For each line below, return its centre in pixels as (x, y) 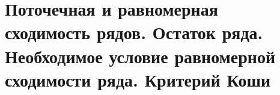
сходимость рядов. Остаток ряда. (134, 32)
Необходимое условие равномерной (140, 56)
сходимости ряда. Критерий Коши (138, 79)
